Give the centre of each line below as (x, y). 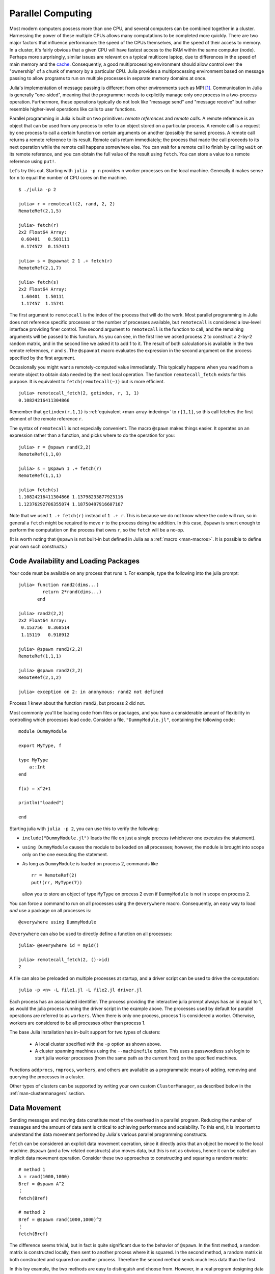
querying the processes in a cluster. (47, 1077)
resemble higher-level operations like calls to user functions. (73, 109)
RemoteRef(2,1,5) (40, 211)
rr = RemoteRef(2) (54, 875)
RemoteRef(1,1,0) (40, 454)
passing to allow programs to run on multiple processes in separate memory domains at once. (108, 78)
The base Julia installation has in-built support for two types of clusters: (85, 1032)
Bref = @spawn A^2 (42, 1184)
